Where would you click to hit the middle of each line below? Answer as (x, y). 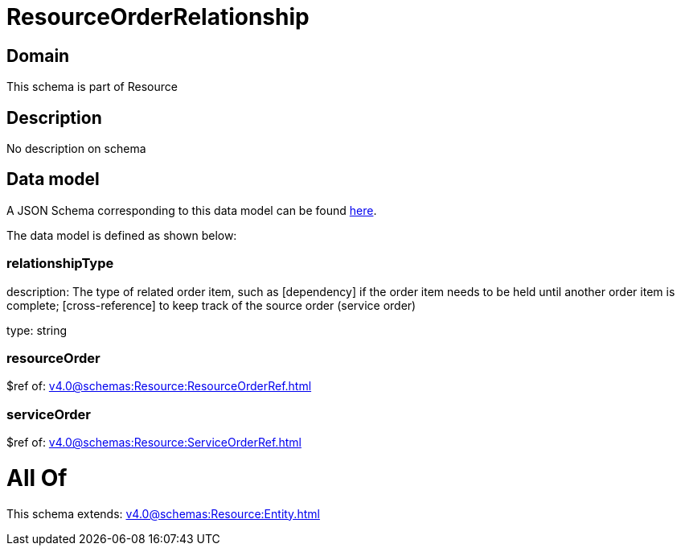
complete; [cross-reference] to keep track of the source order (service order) (211, 305)
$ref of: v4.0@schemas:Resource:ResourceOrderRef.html (159, 386)
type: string (37, 330)
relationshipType (60, 264)
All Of (37, 478)
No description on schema (76, 149)
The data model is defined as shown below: (122, 235)
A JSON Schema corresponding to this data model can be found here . (192, 210)
